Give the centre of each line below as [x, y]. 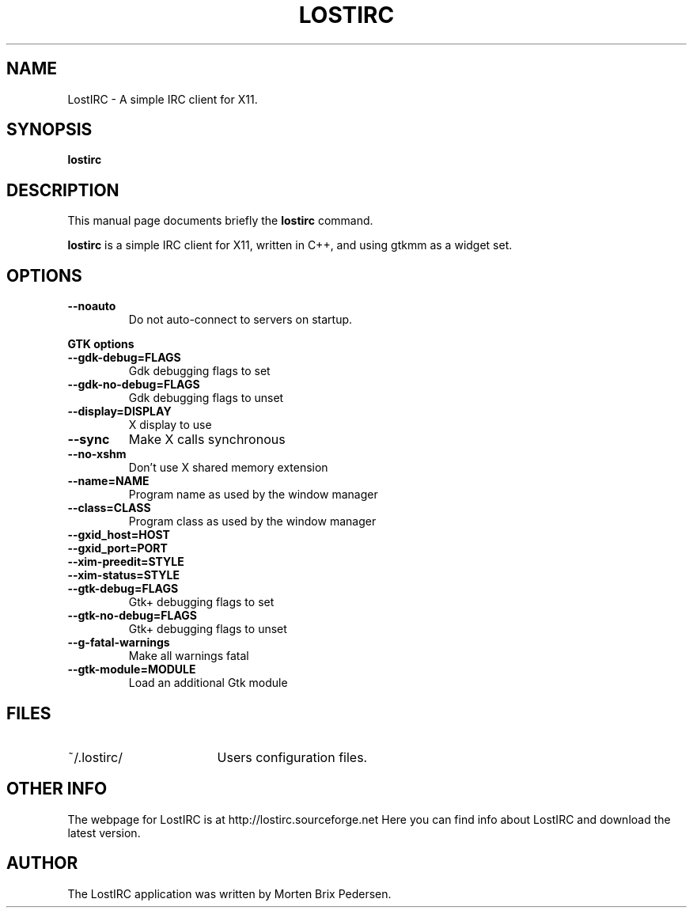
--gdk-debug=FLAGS [124, 358]
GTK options [101, 344]
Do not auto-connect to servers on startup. [240, 320]
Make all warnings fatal [189, 656]
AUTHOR [42, 863]
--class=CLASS [109, 508]
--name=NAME [108, 481]
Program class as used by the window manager [252, 521]
